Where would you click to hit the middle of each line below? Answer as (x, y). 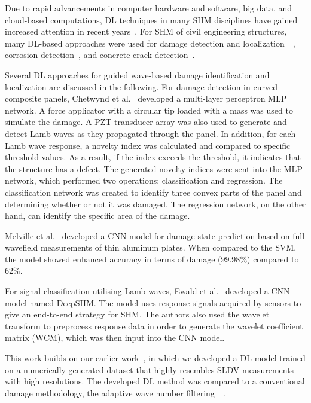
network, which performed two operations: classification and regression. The (144, 180)
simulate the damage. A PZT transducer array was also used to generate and (146, 122)
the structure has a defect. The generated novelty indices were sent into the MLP (154, 168)
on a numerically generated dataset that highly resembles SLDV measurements (150, 369)
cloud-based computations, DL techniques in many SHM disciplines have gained (151, 19)
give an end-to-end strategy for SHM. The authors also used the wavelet (137, 314)
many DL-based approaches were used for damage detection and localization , (150, 43)
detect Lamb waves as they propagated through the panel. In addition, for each (150, 133)
